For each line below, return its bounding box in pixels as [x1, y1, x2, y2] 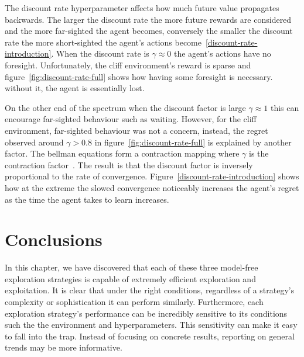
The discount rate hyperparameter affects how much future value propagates [5, 2, 279, 13]
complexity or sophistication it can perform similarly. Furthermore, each [5, 296, 264, 307]
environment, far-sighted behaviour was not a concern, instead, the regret [5, 124, 268, 136]
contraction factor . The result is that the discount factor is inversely [5, 158, 253, 171]
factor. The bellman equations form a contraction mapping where [5, 147, 240, 160]
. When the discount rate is [51, 47, 149, 60]
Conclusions [5, 227, 103, 251]
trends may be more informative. [5, 341, 122, 353]
